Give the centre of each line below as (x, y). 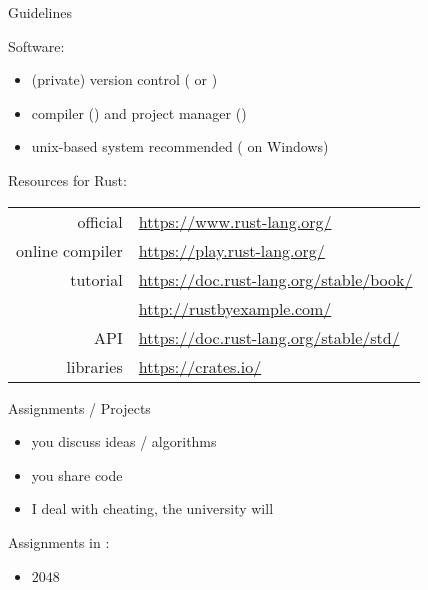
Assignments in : (59, 541)
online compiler (69, 250)
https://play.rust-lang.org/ (231, 250)
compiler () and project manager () (139, 112)
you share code (77, 474)
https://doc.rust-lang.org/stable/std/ (269, 337)
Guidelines (40, 12)
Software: (36, 45)
